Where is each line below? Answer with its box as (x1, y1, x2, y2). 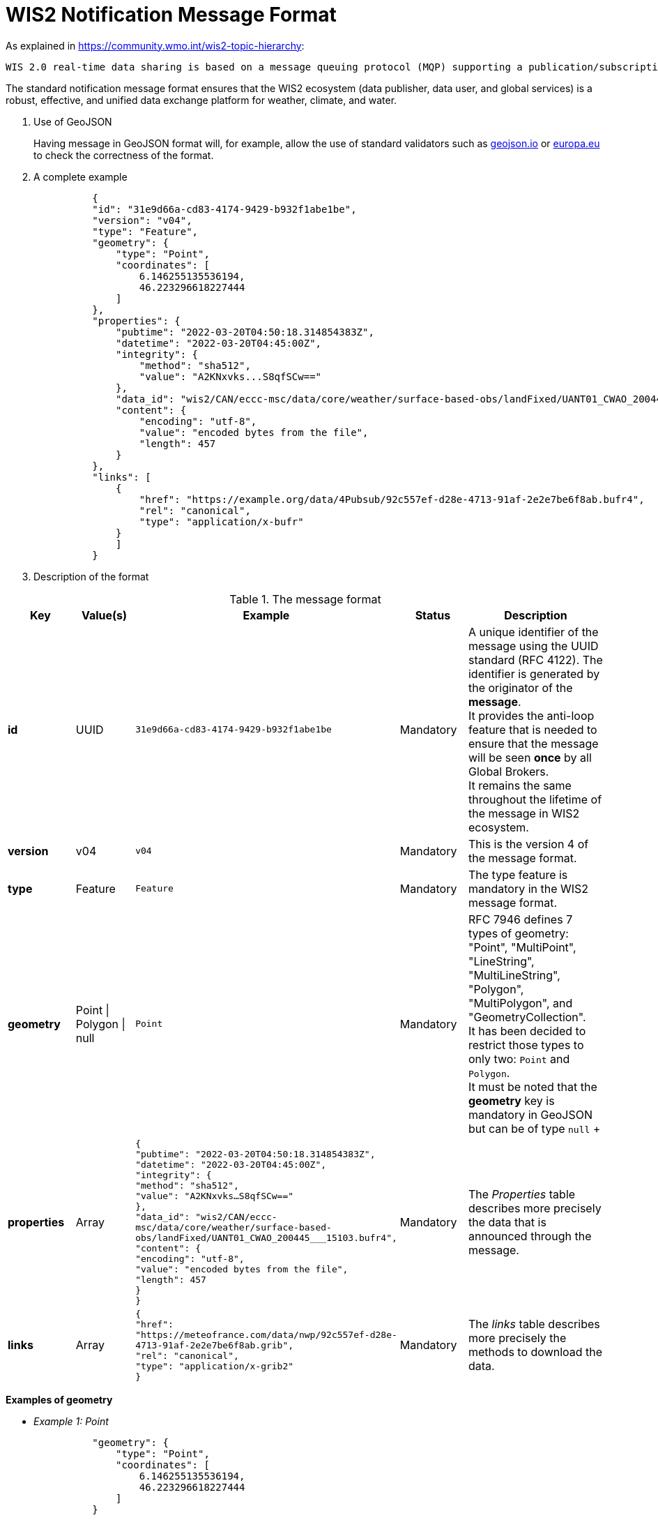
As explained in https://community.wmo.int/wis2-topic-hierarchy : (6, 39, 305, 52)
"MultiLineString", (468, 968, 560, 982)
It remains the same (468, 778, 572, 792)
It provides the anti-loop (468, 708, 595, 723)
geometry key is (468, 1093, 555, 1108)
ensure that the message (468, 736, 599, 751)
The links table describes (468, 1317, 600, 1332)
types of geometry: (468, 926, 569, 940)
